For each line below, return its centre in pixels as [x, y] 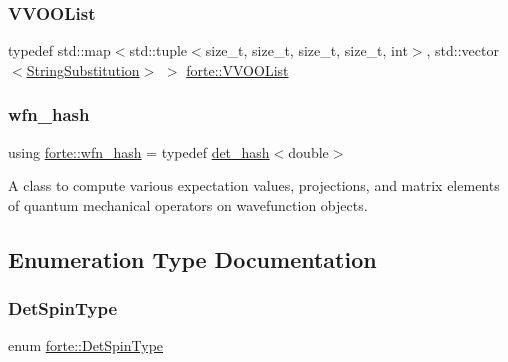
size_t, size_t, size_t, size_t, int [306, 50]
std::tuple [158, 50]
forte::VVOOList [237, 69]
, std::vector [462, 50]
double [308, 151]
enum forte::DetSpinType [86, 345]
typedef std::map [59, 50]
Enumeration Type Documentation [192, 258]
